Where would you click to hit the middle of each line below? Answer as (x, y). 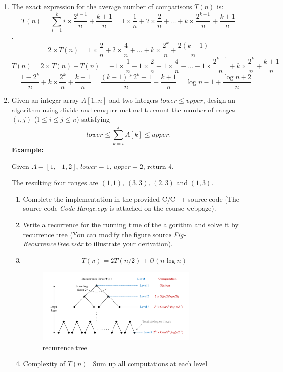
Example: (28, 150)
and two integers (133, 100)
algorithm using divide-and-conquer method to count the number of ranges (123, 109)
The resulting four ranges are (55, 182)
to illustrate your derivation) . (129, 244)
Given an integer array (45, 100)
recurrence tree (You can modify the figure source (97, 234)
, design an (219, 100)
